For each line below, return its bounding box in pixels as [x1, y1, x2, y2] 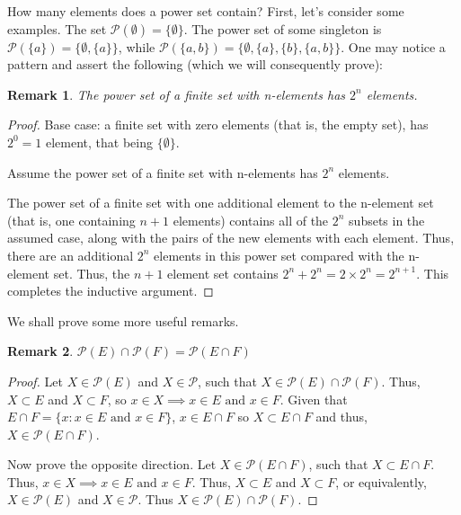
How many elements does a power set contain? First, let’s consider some [7, 2, 404, 20]
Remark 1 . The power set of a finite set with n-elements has [7, 84, 346, 103]
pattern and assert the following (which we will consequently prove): [7, 55, 384, 74]
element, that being [46, 132, 154, 151]
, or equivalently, [335, 472, 427, 491]
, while [118, 37, 155, 56]
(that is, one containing [7, 210, 136, 229]
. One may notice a [341, 37, 446, 56]
